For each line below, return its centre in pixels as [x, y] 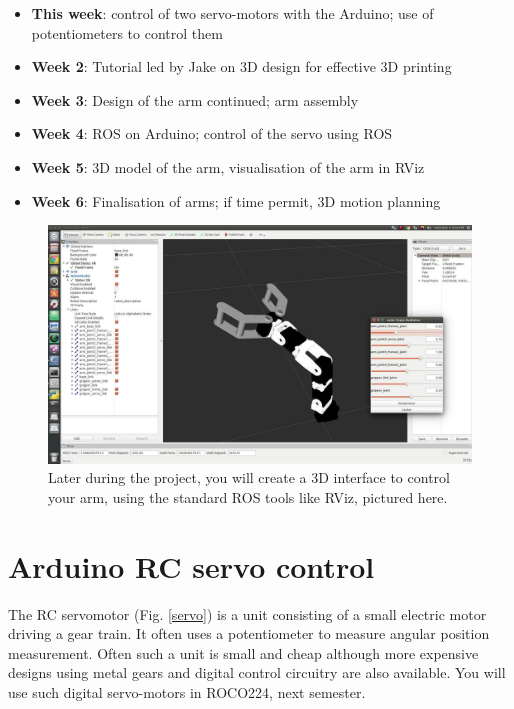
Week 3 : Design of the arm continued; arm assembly [195, 99]
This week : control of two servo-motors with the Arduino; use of [232, 13]
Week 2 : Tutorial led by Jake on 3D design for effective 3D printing [241, 66]
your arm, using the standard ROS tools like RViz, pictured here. [248, 496]
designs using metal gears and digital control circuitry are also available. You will [257, 672]
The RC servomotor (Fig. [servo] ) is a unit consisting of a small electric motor [247, 613]
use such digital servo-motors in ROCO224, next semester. [187, 691]
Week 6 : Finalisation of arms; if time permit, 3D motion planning [236, 200]
